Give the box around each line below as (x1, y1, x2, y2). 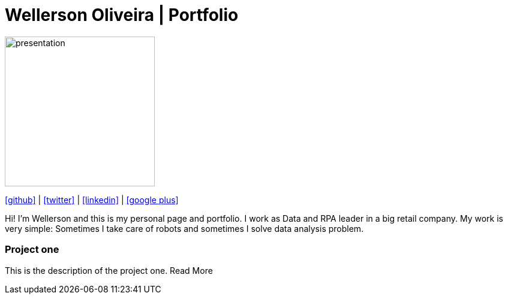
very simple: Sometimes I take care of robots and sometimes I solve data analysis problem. (5, 223, 364, 234)
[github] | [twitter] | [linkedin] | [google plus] (5, 194, 179, 205)
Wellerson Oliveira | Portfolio (5, 5, 239, 25)
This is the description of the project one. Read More (5, 265, 213, 276)
